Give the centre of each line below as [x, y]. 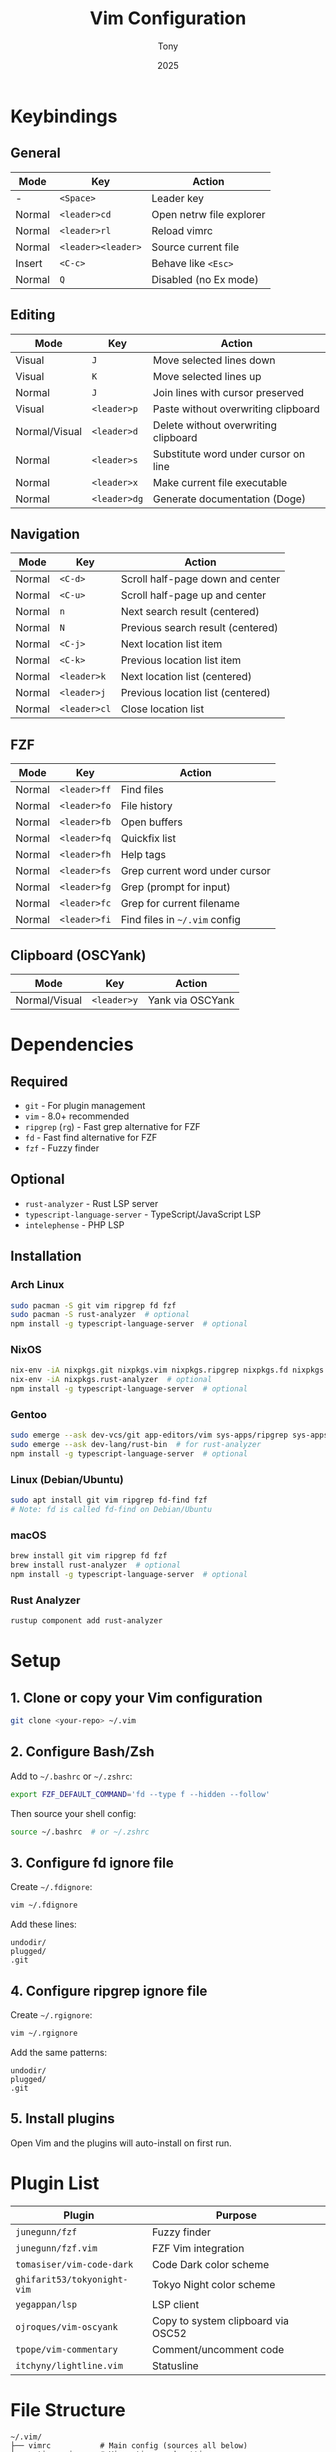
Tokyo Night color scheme [213, 2284]
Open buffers [151, 822]
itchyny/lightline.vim [69, 2365]
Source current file [195, 247]
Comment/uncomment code [218, 2349]
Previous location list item [181, 660]
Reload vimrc [182, 230]
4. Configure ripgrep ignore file [109, 1990]
